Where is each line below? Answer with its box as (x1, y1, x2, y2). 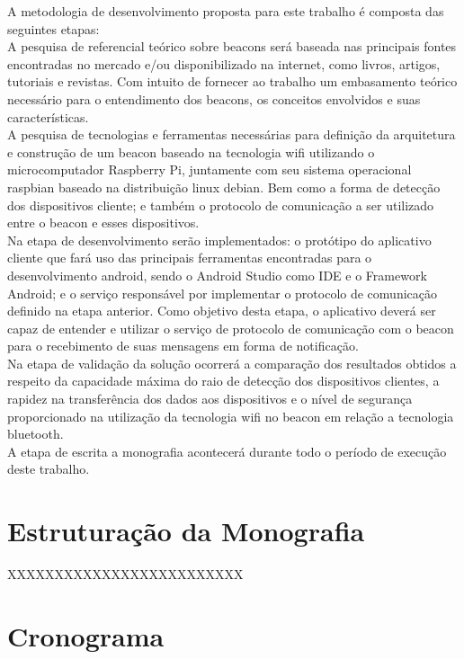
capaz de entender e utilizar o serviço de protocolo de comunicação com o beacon (7, 318, 454, 337)
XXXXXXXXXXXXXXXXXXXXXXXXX (7, 565, 244, 583)
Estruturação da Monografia (7, 512, 365, 549)
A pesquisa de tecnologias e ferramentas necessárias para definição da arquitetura (7, 125, 456, 144)
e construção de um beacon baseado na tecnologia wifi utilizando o (7, 142, 375, 161)
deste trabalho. (7, 459, 90, 478)
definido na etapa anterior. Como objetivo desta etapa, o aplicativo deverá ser (7, 301, 436, 320)
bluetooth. (7, 424, 64, 443)
